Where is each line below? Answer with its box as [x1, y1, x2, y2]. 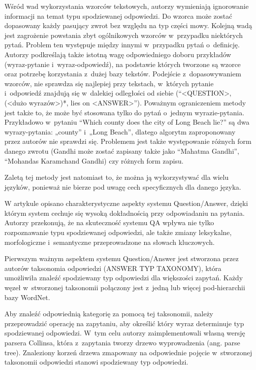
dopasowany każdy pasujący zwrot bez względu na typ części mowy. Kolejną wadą [4, 20, 253, 31]
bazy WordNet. [4, 292, 50, 302]
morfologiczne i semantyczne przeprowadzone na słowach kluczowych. [4, 236, 215, 247]
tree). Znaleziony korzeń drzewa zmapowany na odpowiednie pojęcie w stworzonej [4, 347, 253, 357]
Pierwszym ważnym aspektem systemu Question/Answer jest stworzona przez [4, 253, 239, 264]
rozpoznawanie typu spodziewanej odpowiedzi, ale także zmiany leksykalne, [4, 227, 232, 237]
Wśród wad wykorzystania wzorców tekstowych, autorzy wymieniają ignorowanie [4, 1, 249, 11]
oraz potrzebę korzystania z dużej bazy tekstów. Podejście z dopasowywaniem [4, 68, 241, 79]
